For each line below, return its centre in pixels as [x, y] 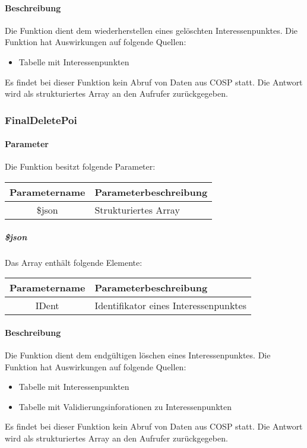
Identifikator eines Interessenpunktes [170, 306]
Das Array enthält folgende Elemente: [74, 262]
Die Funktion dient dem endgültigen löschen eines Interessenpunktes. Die [138, 355]
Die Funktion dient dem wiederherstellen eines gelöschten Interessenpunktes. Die [151, 30]
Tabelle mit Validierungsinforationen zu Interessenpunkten [125, 406]
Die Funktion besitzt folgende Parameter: [80, 166]
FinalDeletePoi [41, 120]
